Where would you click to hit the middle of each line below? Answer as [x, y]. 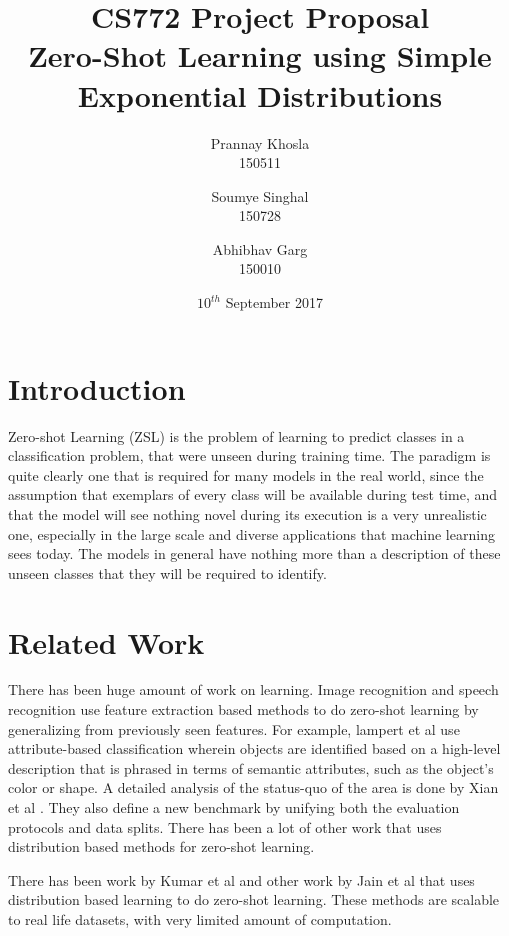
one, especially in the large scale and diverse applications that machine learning [251, 533]
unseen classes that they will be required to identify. [167, 572]
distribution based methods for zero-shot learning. [161, 846]
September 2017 [274, 302]
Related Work [106, 641]
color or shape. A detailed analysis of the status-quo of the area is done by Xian [253, 787]
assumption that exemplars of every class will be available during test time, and [253, 494]
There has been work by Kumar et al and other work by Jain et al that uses [241, 879]
